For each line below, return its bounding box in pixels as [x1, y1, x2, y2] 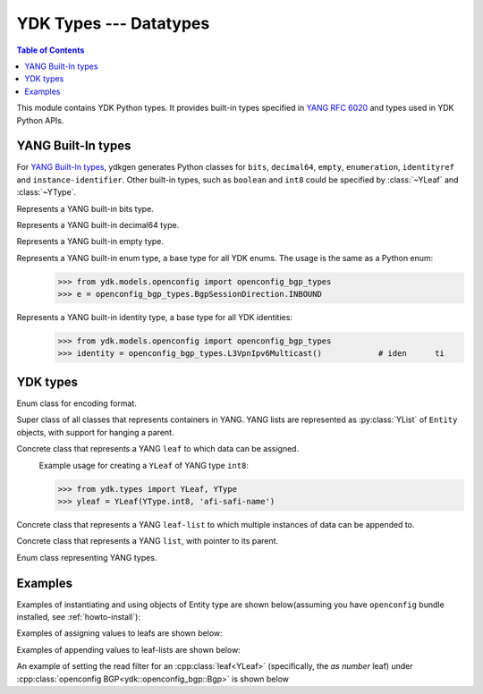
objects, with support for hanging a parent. [16, 427, 174, 437]
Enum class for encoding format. [16, 398, 138, 409]
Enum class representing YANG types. [16, 552, 157, 563]
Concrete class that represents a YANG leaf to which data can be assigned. [16, 444, 300, 454]
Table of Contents [16, 45, 85, 55]
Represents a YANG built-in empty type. [16, 236, 165, 247]
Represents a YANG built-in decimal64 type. [16, 219, 180, 230]
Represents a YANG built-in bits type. [16, 203, 154, 214]
